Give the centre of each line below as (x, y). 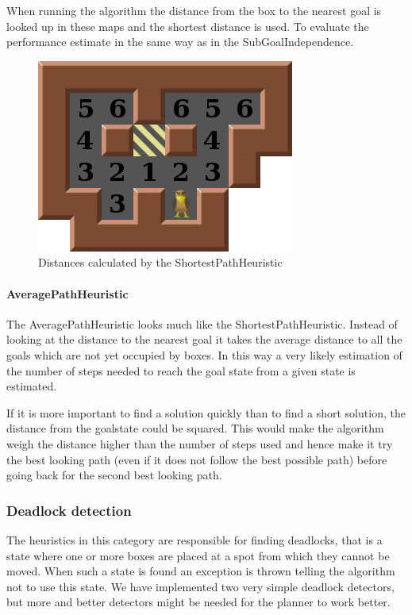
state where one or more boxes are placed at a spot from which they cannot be (198, 555)
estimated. (32, 386)
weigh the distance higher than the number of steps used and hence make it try (200, 443)
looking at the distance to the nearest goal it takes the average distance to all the (204, 339)
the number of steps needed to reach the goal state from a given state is (181, 370)
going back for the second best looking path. (114, 475)
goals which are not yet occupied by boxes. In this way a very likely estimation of (204, 354)
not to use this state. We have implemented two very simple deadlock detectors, (200, 586)
